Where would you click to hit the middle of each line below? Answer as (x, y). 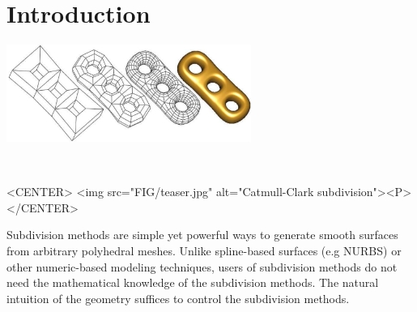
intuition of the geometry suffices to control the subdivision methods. (178, 298)
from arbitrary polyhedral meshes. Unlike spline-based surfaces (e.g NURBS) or (204, 250)
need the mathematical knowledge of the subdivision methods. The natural (193, 282)
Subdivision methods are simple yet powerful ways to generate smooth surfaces (202, 235)
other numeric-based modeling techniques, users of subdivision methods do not (202, 266)
